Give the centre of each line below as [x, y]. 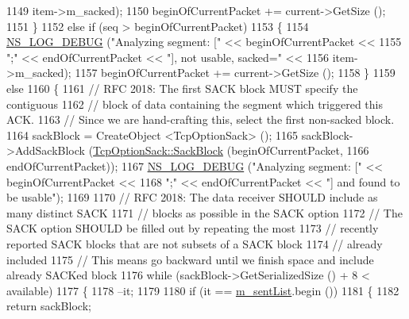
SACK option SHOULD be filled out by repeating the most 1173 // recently [193, 228]
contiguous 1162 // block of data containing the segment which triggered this [195, 104]
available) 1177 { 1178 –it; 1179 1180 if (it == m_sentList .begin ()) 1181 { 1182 [203, 290]
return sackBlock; [49, 306]
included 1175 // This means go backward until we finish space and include [190, 259]
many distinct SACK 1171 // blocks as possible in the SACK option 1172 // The [204, 212]
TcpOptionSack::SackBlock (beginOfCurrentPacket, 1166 [231, 150]
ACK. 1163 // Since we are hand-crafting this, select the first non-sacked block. [201, 119]
